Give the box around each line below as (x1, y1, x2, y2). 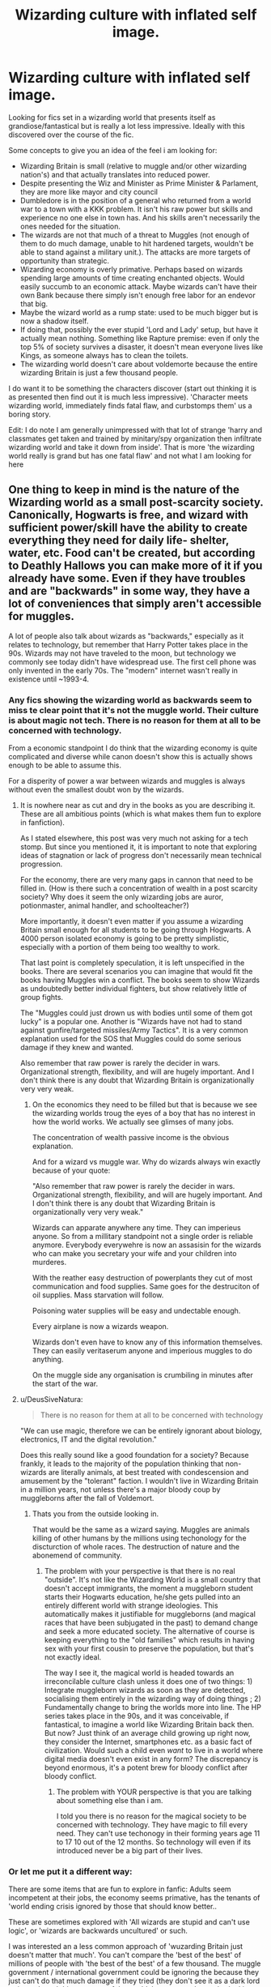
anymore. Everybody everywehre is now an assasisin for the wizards (32, 1240, 261, 1250)
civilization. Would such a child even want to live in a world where (44, 1746, 264, 1755)
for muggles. (8, 609, 75, 623)
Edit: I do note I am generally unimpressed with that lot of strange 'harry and (8, 425, 263, 434)
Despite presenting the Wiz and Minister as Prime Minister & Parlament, (19, 178, 259, 188)
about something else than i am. (56, 1796, 163, 1805)
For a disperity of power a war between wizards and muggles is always (8, 776, 245, 786)
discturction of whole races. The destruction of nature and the (32, 1542, 240, 1552)
